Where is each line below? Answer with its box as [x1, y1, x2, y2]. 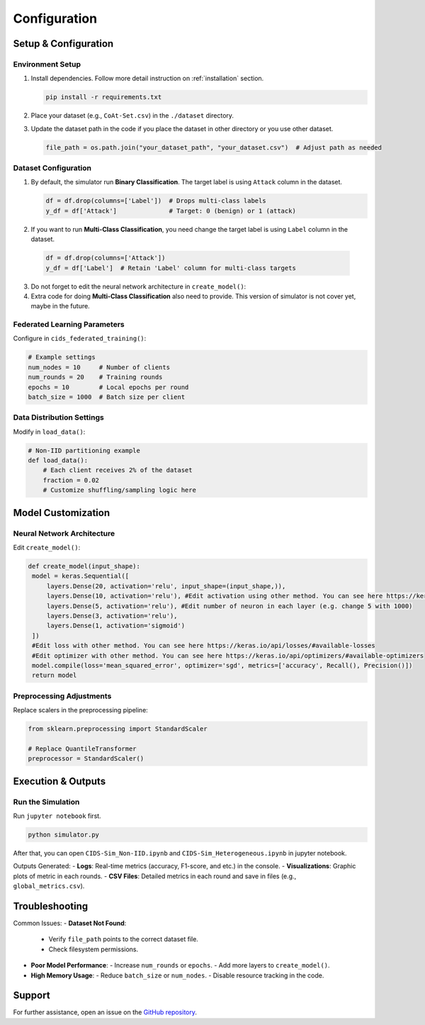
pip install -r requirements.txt [45, 93, 162, 101]
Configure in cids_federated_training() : [13, 334, 147, 343]
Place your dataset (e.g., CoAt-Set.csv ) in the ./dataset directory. [30, 111, 234, 120]
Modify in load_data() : [13, 427, 86, 436]
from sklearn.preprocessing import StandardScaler [28, 725, 208, 733]
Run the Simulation [13, 797, 80, 807]
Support [13, 990, 50, 1002]
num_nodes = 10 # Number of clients [28, 363, 170, 371]
